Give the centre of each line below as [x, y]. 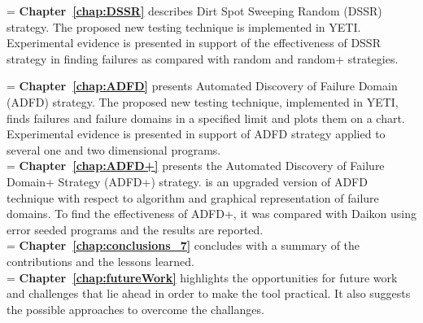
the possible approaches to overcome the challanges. [135, 309]
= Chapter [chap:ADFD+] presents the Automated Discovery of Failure [196, 166]
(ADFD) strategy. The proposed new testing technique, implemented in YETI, [203, 101]
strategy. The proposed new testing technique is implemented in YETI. [184, 26]
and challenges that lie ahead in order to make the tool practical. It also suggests [209, 293]
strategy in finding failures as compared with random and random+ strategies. [203, 58]
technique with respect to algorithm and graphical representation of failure [193, 197]
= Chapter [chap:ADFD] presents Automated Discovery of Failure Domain [202, 86]
